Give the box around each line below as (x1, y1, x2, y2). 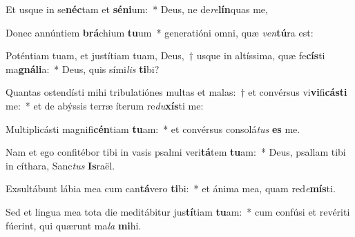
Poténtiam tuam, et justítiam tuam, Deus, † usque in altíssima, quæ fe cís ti (6, 48, 325, 63)
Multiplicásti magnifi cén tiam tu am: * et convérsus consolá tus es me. (6, 121, 300, 136)
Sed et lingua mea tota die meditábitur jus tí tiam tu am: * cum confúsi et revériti (6, 204, 350, 218)
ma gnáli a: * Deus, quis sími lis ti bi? (6, 61, 160, 76)
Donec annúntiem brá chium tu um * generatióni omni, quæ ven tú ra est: (6, 25, 314, 39)
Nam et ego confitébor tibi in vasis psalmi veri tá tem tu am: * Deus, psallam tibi (6, 145, 346, 159)
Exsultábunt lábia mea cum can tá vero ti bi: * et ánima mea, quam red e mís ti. (6, 181, 336, 196)
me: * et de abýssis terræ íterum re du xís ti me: (6, 98, 204, 112)
